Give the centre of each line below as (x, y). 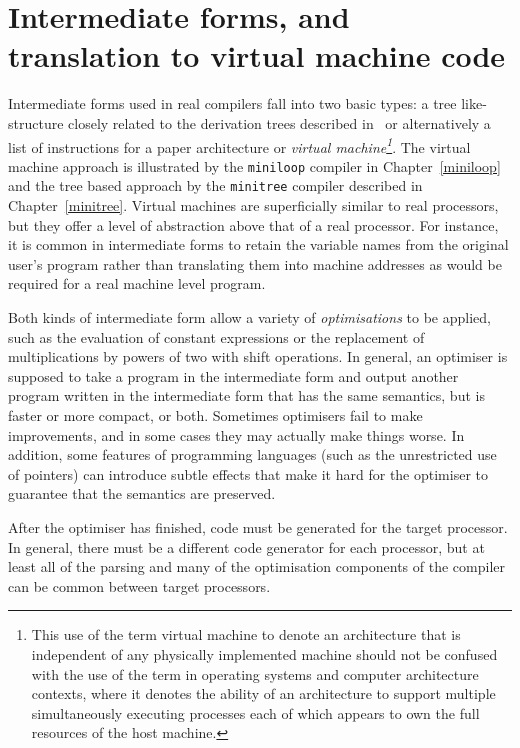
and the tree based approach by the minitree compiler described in (215, 185)
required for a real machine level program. (137, 283)
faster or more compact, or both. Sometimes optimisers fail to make (215, 415)
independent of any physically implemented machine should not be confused (264, 653)
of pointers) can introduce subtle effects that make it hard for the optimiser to (248, 473)
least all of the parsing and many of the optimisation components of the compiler (256, 566)
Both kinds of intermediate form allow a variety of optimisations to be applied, (249, 317)
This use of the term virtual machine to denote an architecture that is (246, 634)
